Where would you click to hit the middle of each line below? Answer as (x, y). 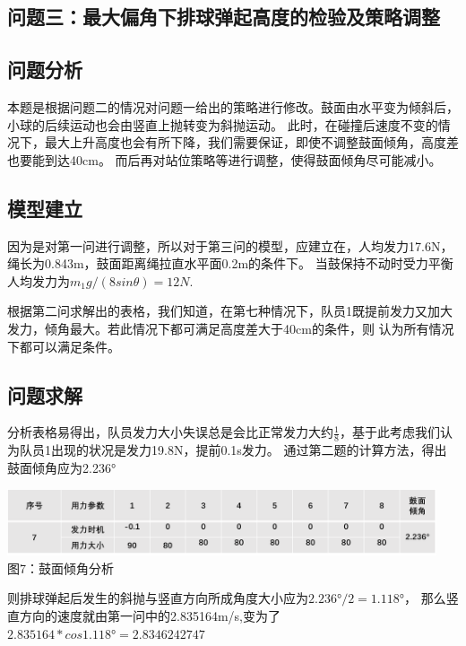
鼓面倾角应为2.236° (62, 467)
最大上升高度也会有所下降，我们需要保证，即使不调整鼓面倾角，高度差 (251, 142)
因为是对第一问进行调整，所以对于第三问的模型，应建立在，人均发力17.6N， (230, 245)
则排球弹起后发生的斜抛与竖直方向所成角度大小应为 (158, 598)
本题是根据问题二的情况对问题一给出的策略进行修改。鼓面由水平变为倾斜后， (233, 106)
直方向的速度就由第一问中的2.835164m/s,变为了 (144, 615)
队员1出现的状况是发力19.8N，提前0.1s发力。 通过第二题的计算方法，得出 (233, 450)
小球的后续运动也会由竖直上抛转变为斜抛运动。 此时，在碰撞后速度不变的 (223, 124)
